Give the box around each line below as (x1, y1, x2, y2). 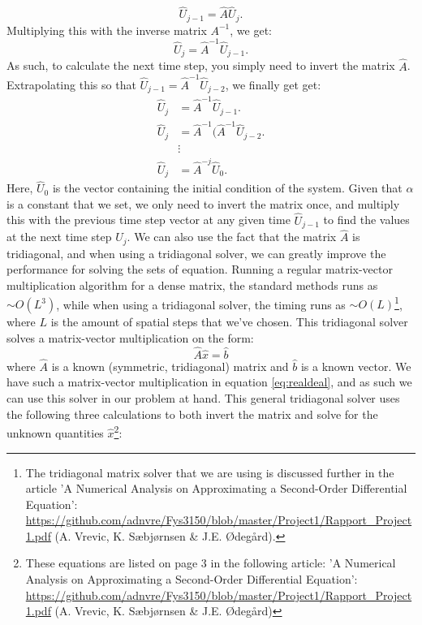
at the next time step (6, 228, 112, 245)
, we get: (230, 21, 272, 38)
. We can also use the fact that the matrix (127, 228, 337, 245)
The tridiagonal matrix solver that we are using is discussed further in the (25, 463, 394, 481)
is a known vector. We (300, 357, 411, 374)
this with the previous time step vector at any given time (6, 211, 291, 228)
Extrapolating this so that (6, 75, 136, 93)
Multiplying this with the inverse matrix (6, 21, 207, 38)
